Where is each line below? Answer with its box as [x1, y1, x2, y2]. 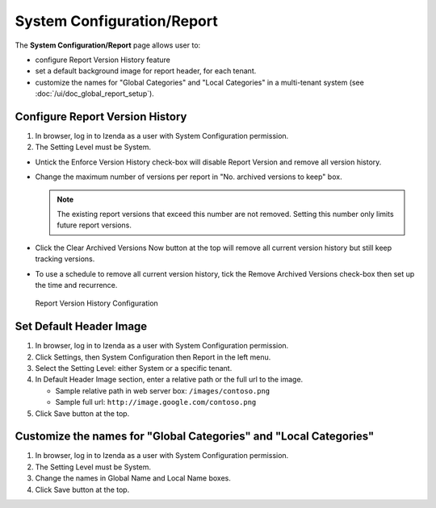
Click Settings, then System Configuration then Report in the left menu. [35, 352, 271, 362]
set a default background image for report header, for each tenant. [35, 66, 257, 76]
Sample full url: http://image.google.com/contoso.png [55, 398, 257, 407]
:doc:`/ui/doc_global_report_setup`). [35, 89, 155, 98]
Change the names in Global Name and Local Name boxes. [35, 473, 232, 483]
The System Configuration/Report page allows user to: [15, 40, 201, 50]
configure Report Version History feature [35, 55, 171, 65]
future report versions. [57, 220, 132, 230]
